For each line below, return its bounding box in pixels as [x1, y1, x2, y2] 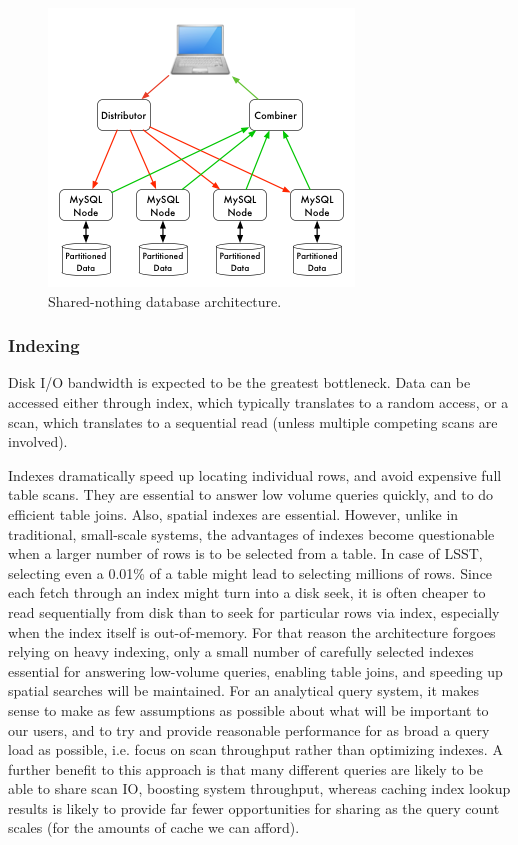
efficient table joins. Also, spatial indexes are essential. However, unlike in [8, 503, 459, 524]
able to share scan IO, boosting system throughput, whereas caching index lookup [8, 778, 511, 799]
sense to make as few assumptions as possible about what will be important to [8, 699, 489, 720]
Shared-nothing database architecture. [48, 290, 282, 311]
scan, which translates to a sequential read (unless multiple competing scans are [8, 411, 498, 432]
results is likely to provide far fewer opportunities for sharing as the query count [8, 797, 500, 818]
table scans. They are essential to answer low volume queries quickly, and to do [8, 484, 494, 505]
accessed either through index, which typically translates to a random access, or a [8, 392, 509, 412]
